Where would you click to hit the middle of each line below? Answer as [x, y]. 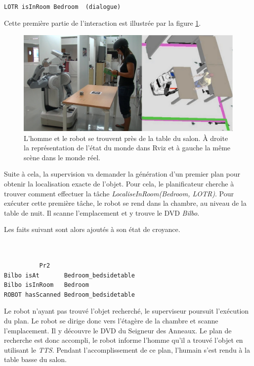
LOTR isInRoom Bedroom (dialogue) [63, 7]
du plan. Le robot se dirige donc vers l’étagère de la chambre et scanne [111, 321]
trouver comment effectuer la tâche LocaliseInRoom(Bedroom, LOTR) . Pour [119, 193]
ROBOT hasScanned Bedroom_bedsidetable [69, 295]
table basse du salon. [36, 359]
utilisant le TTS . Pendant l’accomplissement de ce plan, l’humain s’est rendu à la [127, 349]
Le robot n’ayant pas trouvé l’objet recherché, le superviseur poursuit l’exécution [127, 311]
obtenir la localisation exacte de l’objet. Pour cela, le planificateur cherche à [119, 183]
